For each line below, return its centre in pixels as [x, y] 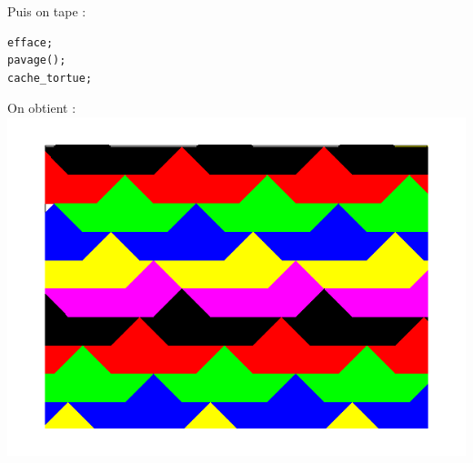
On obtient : [42, 108]
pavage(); [37, 60]
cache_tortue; [50, 78]
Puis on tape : [47, 11]
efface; [30, 42]
